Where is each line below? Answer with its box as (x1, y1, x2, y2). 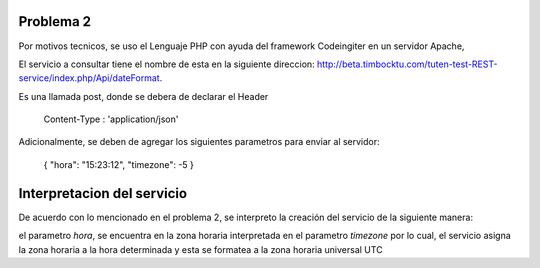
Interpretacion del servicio (18, 185, 188, 202)
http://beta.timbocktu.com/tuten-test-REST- (316, 58, 498, 70)
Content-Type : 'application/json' (43, 113, 179, 125)
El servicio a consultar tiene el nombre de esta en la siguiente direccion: (18, 58, 315, 70)
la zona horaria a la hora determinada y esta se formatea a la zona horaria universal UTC (18, 243, 384, 255)
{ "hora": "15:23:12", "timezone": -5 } (43, 158, 195, 170)
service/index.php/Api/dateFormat (18, 72, 160, 84)
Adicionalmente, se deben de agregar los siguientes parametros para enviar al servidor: (18, 136, 380, 148)
